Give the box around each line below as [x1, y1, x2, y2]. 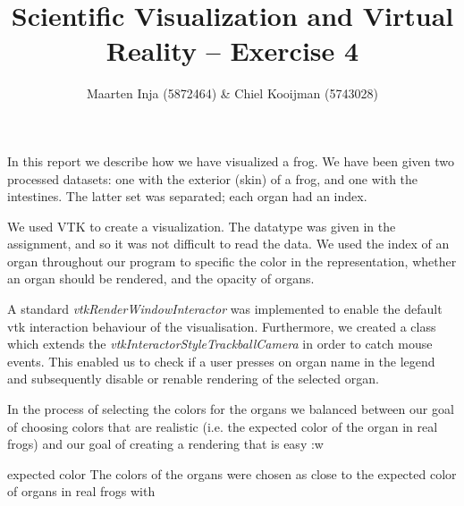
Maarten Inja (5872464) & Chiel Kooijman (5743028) [87, 84, 378, 103]
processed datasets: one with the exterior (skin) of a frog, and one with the [7, 169, 418, 188]
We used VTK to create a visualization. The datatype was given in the [7, 216, 396, 235]
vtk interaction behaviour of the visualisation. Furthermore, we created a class [7, 316, 436, 335]
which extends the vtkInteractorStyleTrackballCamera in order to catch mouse [7, 334, 433, 353]
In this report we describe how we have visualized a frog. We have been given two [7, 151, 455, 170]
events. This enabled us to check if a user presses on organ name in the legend [7, 351, 435, 370]
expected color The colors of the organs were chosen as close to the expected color [7, 464, 457, 483]
